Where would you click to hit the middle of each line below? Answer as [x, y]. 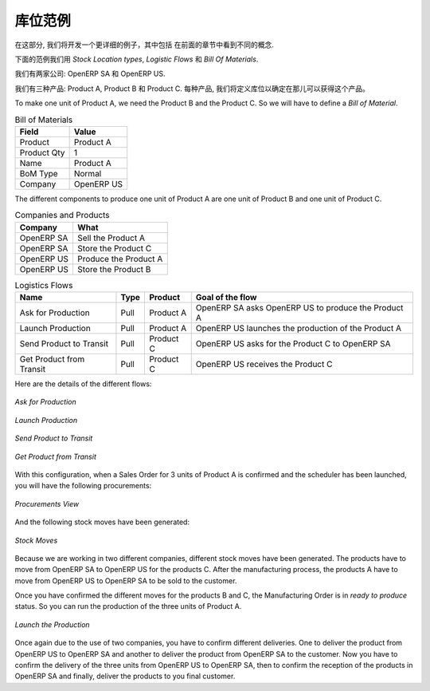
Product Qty [42, 152]
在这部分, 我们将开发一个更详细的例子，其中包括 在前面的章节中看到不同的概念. [144, 45]
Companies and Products [63, 215]
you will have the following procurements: [83, 486]
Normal [88, 173]
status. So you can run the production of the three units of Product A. [128, 606]
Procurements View [47, 503]
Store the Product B [114, 269]
